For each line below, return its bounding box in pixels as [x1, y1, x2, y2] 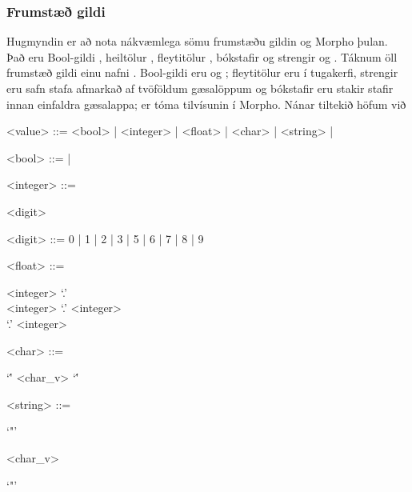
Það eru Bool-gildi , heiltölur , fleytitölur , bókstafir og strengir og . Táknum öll [6, 48, 398, 65]
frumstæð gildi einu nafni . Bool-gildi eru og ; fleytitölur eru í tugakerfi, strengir [6, 64, 398, 81]
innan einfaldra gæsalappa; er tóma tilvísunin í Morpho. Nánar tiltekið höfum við [6, 95, 406, 112]
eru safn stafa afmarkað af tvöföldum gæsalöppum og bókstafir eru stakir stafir [6, 80, 394, 96]
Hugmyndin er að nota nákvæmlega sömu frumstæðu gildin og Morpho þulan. [6, 33, 388, 50]
